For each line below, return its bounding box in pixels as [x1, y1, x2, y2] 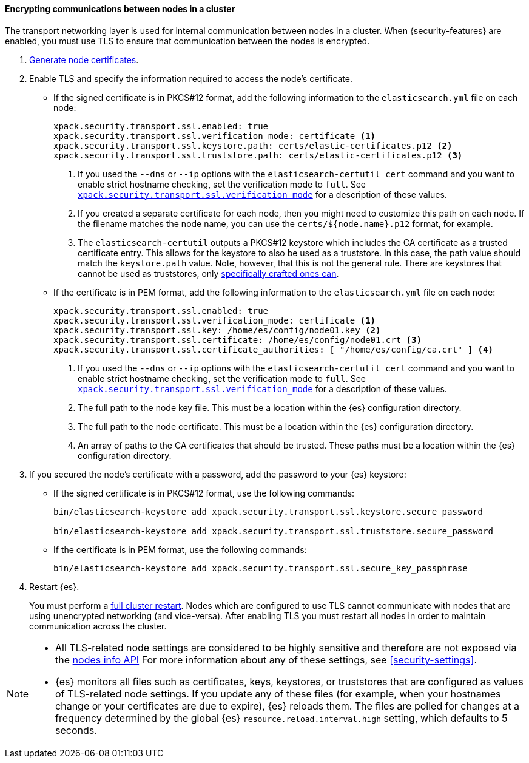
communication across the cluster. [29, 620, 167, 631]
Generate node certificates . [29, 54, 139, 65]
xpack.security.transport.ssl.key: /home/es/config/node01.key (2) [53, 325, 381, 335]
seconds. [55, 724, 97, 736]
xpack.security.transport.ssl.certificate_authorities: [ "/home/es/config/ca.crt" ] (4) [53, 344, 493, 354]
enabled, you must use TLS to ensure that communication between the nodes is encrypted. [5, 35, 370, 46]
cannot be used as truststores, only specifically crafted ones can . [78, 268, 339, 279]
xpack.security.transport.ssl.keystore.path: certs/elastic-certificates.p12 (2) [53, 140, 453, 151]
